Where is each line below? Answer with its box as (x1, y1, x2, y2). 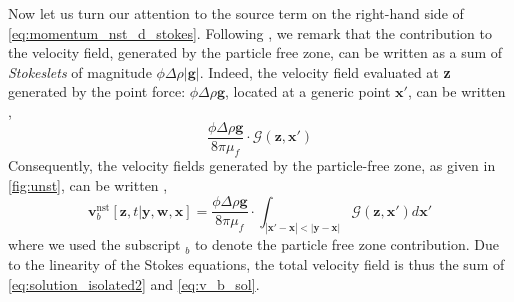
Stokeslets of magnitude (8, 61, 152, 82)
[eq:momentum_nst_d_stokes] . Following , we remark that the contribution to (8, 22, 492, 43)
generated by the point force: (8, 81, 186, 102)
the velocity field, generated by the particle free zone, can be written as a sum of (8, 42, 503, 63)
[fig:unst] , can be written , (8, 175, 168, 196)
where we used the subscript (8, 234, 181, 255)
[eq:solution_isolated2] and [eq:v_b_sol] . (8, 273, 260, 294)
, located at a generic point (225, 81, 391, 102)
